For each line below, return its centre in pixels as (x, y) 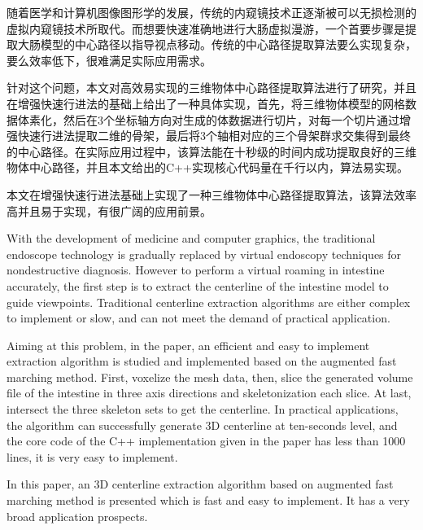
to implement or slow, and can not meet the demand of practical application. (198, 318)
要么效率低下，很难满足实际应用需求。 (109, 60)
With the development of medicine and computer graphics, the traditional (191, 238)
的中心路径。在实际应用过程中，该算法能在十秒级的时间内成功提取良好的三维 (211, 151)
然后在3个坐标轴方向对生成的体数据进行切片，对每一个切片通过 (231, 119)
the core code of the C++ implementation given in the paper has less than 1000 (206, 441)
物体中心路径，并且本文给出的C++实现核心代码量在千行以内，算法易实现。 (207, 167)
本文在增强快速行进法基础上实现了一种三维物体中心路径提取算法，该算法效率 (211, 194)
